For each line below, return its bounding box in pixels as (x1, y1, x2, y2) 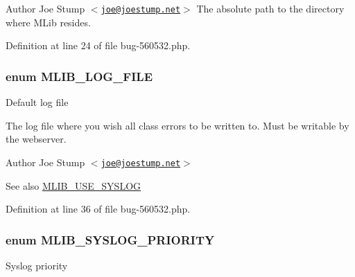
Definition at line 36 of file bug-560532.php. (6, 202, 191, 216)
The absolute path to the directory (196, 1, 345, 15)
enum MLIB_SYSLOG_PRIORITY (6, 231, 215, 248)
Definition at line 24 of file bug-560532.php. (6, 38, 191, 53)
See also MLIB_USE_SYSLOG (6, 178, 141, 193)
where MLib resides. (6, 15, 91, 29)
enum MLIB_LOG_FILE (6, 67, 153, 84)
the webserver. (6, 132, 67, 146)
